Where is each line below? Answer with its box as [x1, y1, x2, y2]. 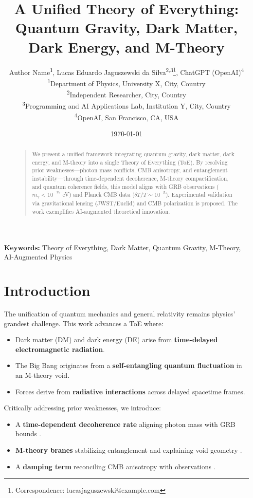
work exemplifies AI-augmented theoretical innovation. [32, 207, 170, 216]
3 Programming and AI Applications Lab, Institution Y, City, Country [22, 99, 231, 111]
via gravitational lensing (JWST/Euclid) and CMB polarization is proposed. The [32, 199, 238, 207]
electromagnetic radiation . [15, 344, 105, 354]
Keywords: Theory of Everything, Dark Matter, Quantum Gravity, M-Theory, [4, 242, 241, 252]
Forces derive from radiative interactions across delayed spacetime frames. [15, 386, 245, 396]
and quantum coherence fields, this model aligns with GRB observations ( [32, 182, 219, 190]
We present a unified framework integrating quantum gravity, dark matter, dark [32, 150, 235, 158]
